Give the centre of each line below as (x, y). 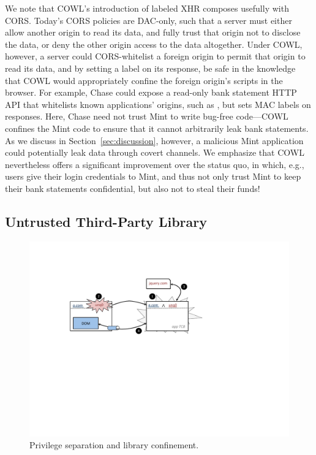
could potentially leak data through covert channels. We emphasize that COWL (155, 152)
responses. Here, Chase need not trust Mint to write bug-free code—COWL (147, 116)
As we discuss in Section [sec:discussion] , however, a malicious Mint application (154, 140)
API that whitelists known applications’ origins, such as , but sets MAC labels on (158, 104)
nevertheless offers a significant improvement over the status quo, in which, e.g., (155, 164)
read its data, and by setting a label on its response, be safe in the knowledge (150, 68)
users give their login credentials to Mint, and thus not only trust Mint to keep (153, 176)
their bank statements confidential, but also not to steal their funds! (133, 188)
